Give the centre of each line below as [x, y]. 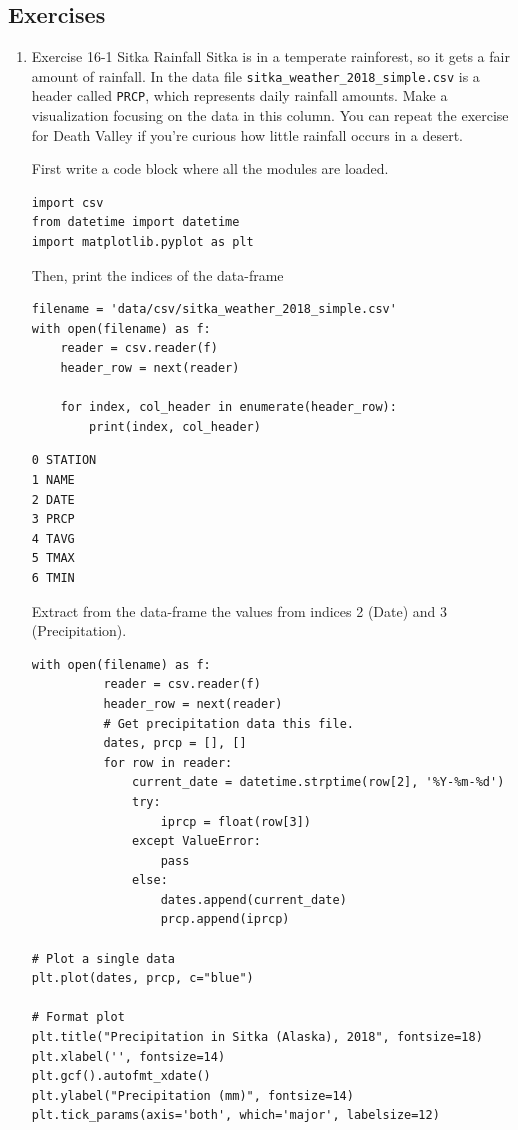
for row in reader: [168, 762]
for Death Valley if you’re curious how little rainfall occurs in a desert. [247, 134]
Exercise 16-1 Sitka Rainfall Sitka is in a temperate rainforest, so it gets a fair [270, 56]
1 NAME [53, 480]
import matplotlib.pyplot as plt [142, 242]
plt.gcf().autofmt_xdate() [121, 1076]
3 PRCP [53, 519]
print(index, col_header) [175, 426]
